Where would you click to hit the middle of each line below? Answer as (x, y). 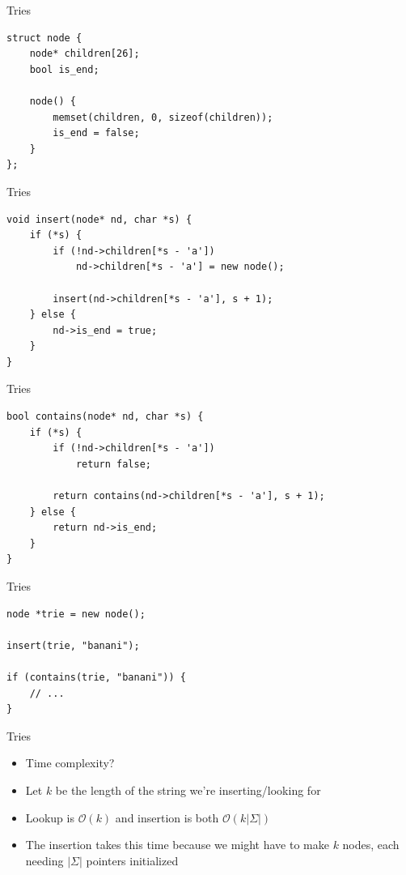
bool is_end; (64, 69)
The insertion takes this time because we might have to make (177, 845)
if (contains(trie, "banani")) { (96, 677)
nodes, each (371, 845)
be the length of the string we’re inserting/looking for (188, 790)
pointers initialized (132, 860)
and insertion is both (167, 817)
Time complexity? (70, 763)
